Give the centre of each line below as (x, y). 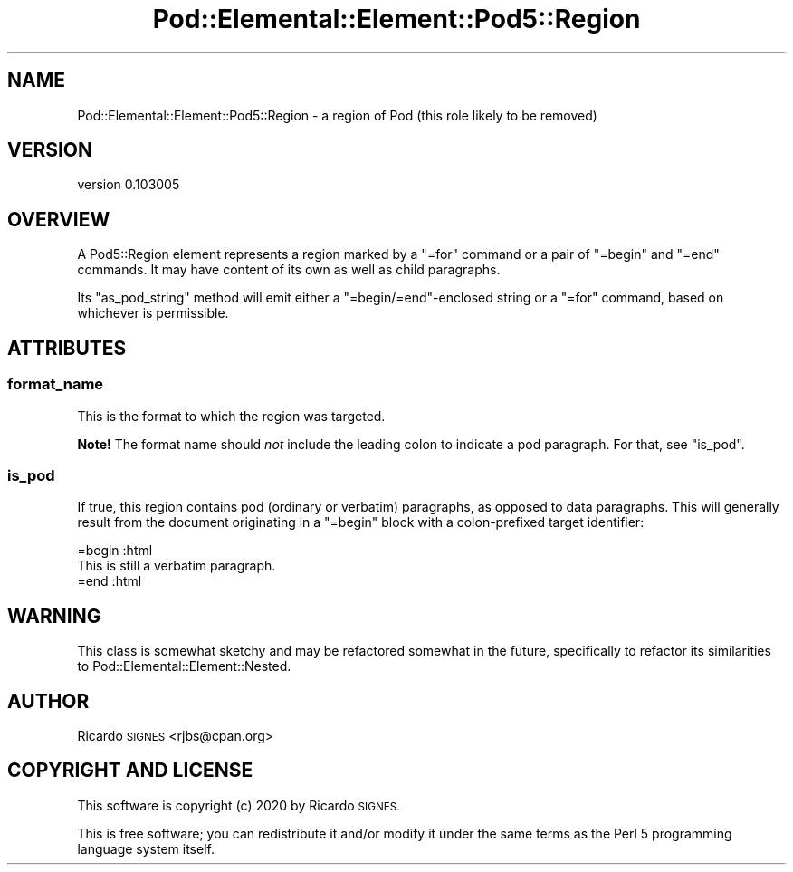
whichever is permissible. (153, 313)
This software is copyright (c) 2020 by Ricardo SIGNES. (239, 805)
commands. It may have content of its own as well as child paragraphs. (289, 270)
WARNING (54, 616)
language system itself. (146, 848)
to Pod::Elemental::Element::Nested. (184, 666)
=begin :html (115, 551)
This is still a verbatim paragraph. (177, 566)
